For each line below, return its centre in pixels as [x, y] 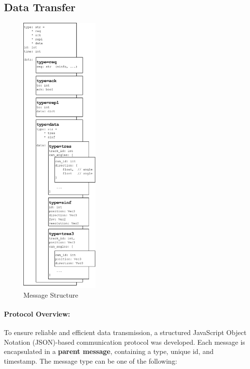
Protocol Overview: [37, 314]
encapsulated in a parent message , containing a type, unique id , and [109, 351]
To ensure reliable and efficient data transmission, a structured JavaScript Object [125, 332]
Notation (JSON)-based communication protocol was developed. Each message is [125, 342]
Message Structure [51, 294]
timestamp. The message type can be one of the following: [91, 361]
